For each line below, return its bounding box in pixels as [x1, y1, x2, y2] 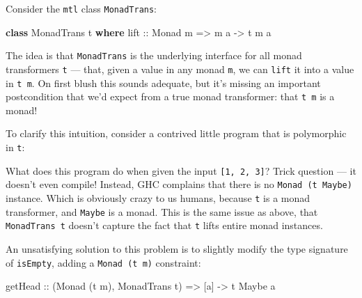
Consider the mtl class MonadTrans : [6, 1, 157, 15]
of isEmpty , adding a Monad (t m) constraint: [6, 255, 201, 269]
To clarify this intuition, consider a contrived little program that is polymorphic [6, 126, 347, 141]
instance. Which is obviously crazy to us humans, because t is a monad [6, 191, 310, 205]
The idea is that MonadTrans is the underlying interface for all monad [6, 48, 302, 63]
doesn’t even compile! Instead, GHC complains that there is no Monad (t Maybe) [6, 177, 352, 191]
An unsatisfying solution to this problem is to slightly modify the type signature [6, 242, 348, 256]
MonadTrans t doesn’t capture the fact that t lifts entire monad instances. [6, 218, 323, 233]
